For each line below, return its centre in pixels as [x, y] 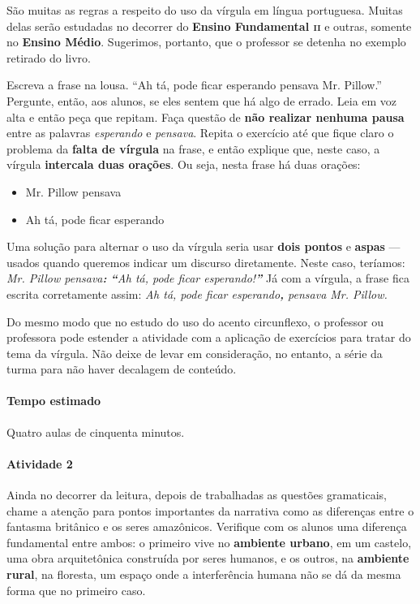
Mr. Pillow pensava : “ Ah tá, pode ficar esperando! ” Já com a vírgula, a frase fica [208, 278]
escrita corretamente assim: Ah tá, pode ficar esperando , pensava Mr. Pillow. [197, 293]
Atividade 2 [40, 463]
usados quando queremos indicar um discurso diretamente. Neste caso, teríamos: [206, 262]
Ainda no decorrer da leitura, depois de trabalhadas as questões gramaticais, [197, 495]
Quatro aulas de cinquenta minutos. [96, 431]
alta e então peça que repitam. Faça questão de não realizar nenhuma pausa [206, 116]
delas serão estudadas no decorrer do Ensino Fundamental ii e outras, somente [209, 26]
